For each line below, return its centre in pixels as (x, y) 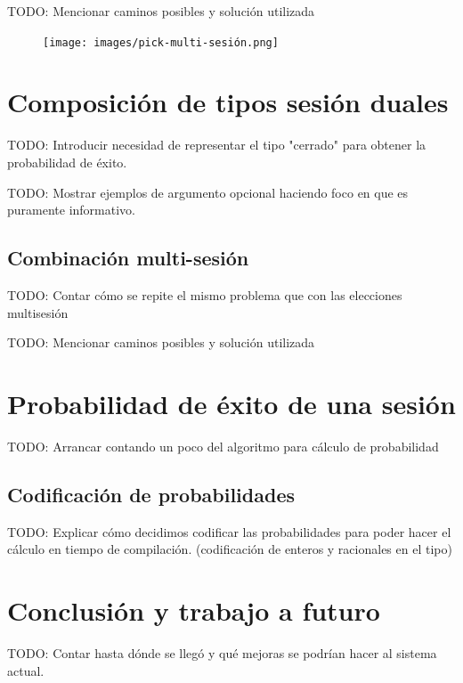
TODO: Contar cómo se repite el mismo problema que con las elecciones (205, 294)
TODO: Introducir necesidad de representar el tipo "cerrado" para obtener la (217, 145)
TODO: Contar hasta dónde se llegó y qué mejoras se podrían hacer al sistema (222, 652)
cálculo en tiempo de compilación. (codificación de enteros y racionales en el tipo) (230, 549)
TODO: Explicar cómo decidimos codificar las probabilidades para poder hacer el (229, 531)
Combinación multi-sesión (128, 258)
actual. (26, 670)
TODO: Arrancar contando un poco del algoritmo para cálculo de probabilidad (223, 446)
